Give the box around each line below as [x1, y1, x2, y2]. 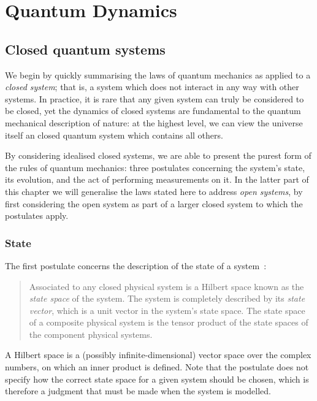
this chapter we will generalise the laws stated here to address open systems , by [5, 185, 303, 197]
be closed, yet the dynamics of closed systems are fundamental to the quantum [5, 104, 301, 117]
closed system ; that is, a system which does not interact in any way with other [5, 80, 299, 93]
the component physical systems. [29, 327, 153, 340]
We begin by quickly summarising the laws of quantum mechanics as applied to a [5, 68, 311, 81]
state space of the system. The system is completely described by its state [29, 292, 305, 305]
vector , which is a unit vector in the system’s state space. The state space [29, 304, 305, 316]
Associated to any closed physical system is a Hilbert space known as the [29, 280, 304, 292]
